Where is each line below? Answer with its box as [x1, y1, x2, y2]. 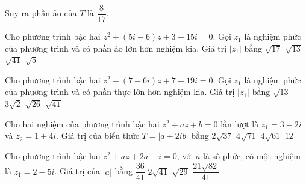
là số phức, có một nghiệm [203, 149, 301, 162]
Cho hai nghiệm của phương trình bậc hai [5, 117, 160, 130]
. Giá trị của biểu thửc [56, 129, 139, 142]
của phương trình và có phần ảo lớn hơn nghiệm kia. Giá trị [5, 41, 227, 54]
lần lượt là [220, 117, 259, 130]
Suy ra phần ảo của [5, 7, 77, 19]
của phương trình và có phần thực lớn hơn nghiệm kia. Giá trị [5, 85, 235, 98]
